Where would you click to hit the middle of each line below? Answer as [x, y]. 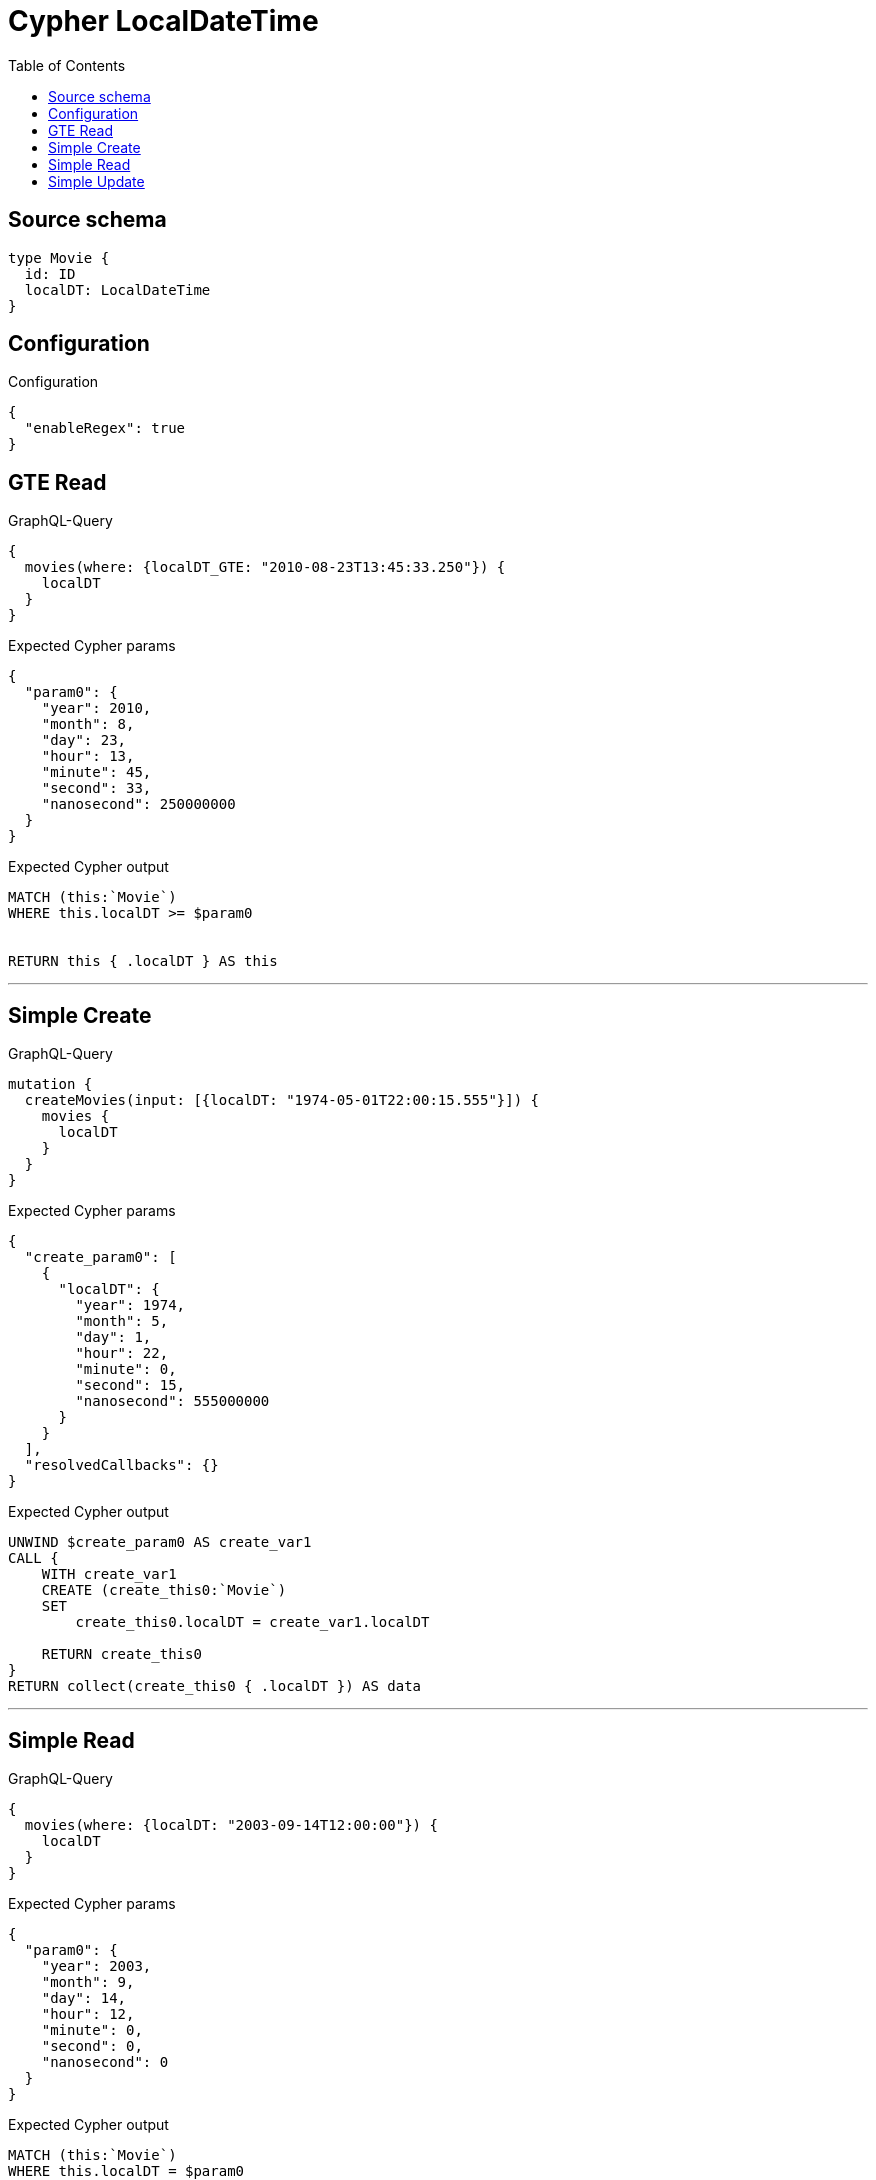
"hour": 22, [122, 1353]
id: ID [50, 273]
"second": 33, [96, 788]
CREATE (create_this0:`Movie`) [164, 1590]
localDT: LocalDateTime [117, 289]
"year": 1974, [130, 1305]
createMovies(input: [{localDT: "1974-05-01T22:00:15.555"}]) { [282, 1100]
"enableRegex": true [105, 428]
